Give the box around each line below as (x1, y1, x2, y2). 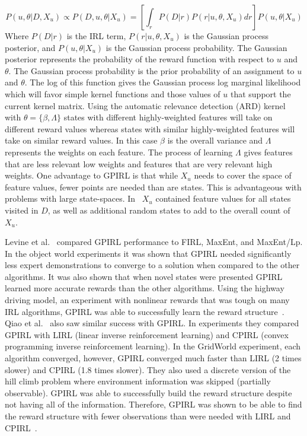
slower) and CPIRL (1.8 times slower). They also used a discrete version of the (5, 363, 291, 375)
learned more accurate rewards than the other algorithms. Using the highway (5, 282, 284, 294)
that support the (230, 87, 291, 100)
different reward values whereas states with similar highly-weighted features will (5, 122, 295, 135)
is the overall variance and (167, 134, 263, 147)
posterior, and (5, 41, 56, 53)
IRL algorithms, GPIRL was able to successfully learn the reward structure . (5, 305, 284, 317)
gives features (244, 145, 293, 158)
